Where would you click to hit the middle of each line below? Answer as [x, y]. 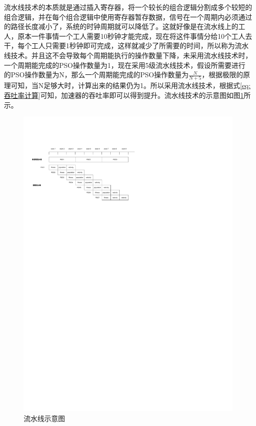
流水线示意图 [44, 418]
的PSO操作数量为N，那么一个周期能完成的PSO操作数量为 [96, 75]
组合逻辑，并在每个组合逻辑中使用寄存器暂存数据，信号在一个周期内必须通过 [128, 16]
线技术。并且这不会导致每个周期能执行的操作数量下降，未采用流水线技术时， [128, 55]
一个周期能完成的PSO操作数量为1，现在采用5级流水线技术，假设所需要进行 [125, 65]
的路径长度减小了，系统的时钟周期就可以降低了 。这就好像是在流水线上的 [121, 26]
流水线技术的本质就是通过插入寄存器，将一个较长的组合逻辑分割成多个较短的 [128, 7]
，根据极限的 [222, 75]
